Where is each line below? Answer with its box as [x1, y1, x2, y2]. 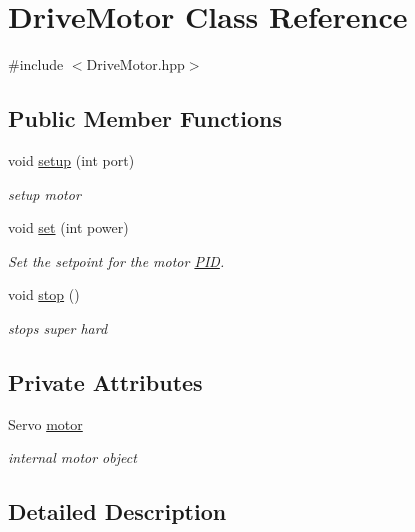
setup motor [8, 183, 81, 204]
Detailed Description [8, 496, 227, 527]
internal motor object [8, 447, 137, 468]
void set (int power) [8, 217, 129, 238]
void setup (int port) [8, 149, 135, 170]
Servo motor [8, 413, 83, 434]
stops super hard [8, 317, 108, 338]
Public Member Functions [8, 103, 282, 134]
